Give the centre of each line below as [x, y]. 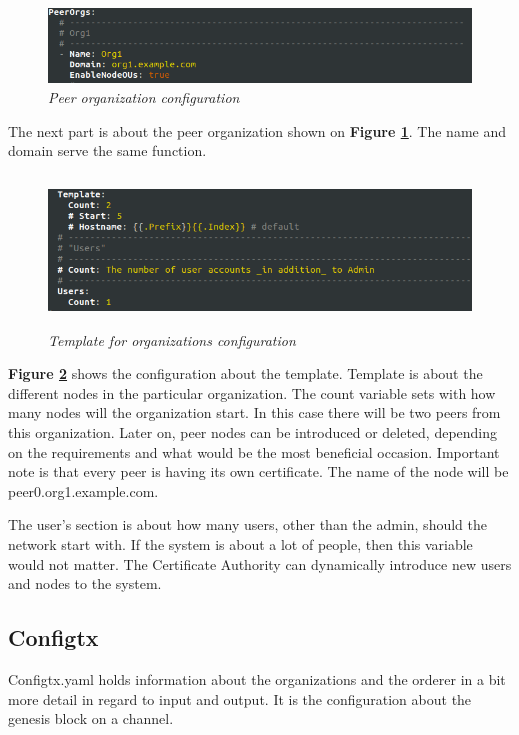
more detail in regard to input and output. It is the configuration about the [240, 698]
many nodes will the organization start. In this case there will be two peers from [254, 412]
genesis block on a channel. [91, 718]
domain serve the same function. [107, 150]
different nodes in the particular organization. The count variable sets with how [252, 392]
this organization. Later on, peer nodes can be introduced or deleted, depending [253, 431]
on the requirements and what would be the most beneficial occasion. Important [254, 451]
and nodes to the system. [85, 583]
